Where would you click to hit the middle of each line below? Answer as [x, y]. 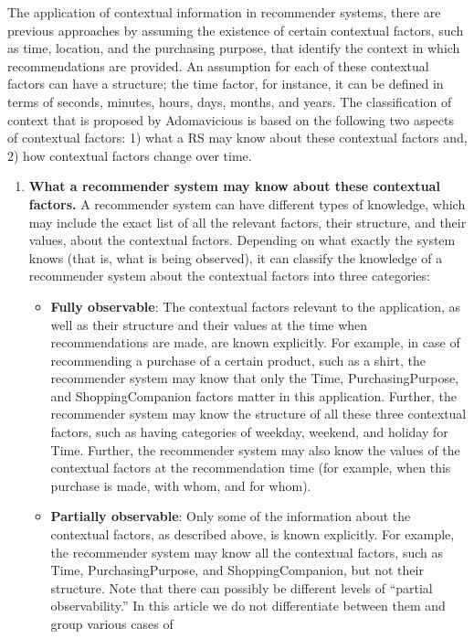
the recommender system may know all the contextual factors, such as [247, 552]
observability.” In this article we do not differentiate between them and [248, 606]
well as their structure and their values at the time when [209, 324]
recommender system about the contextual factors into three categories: [229, 276]
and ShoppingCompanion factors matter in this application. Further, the [253, 395]
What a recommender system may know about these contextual [234, 186]
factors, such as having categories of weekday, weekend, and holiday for [249, 432]
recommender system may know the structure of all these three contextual [258, 414]
